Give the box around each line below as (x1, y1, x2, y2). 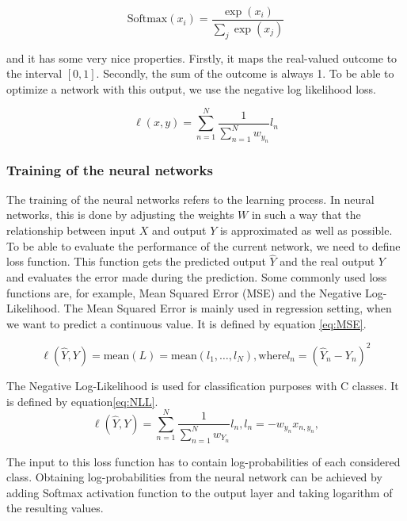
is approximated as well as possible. (219, 222, 393, 239)
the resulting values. (6, 500, 104, 516)
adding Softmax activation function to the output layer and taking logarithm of (6, 484, 393, 500)
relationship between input (6, 222, 136, 239)
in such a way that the (251, 206, 361, 223)
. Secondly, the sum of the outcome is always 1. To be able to (96, 65, 394, 82)
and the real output (280, 253, 375, 270)
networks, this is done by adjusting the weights (6, 206, 234, 223)
